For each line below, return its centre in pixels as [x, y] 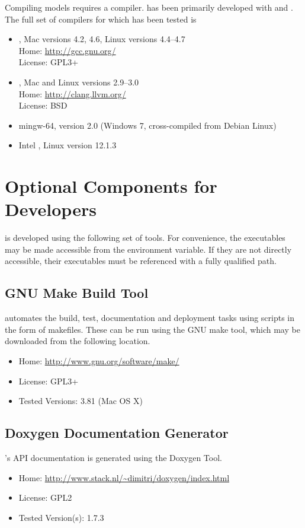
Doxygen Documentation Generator [117, 433]
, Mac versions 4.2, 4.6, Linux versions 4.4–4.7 [102, 39]
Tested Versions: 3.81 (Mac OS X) [81, 401]
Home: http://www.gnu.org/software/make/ [99, 361]
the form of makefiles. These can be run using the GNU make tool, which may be [152, 329]
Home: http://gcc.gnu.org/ [67, 50]
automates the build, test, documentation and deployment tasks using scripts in [150, 318]
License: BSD [43, 105]
